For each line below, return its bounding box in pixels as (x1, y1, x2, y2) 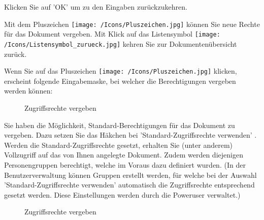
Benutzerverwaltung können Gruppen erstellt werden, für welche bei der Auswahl (4, 169, 257, 180)
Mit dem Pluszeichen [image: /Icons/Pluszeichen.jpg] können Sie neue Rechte (4, 18, 260, 29)
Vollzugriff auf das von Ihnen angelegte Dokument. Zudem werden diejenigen (4, 149, 243, 160)
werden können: (4, 85, 53, 96)
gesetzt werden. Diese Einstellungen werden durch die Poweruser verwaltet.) (4, 189, 241, 200)
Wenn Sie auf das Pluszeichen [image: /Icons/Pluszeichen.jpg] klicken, (4, 66, 237, 76)
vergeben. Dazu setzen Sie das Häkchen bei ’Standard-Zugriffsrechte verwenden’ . (4, 130, 257, 140)
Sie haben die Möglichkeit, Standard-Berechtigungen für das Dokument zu (4, 119, 235, 130)
